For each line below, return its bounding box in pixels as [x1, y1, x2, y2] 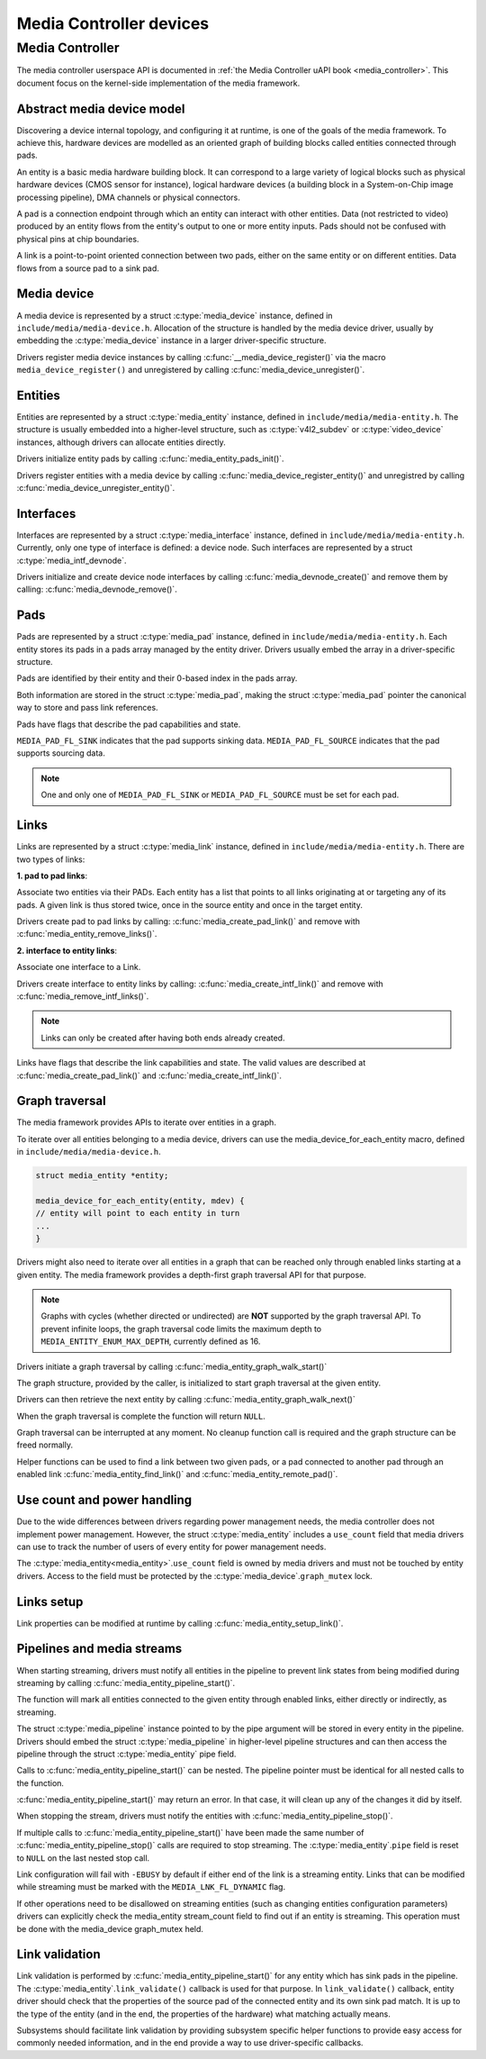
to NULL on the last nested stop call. [16, 1852, 150, 1864]
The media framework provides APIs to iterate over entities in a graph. [16, 1117, 276, 1128]
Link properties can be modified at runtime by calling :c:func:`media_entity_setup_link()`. [16, 1618, 344, 1628]
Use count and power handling [16, 1492, 193, 1508]
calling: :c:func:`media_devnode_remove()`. [16, 584, 177, 594]
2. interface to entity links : [16, 945, 117, 956]
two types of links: [16, 854, 85, 865]
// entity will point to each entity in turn [35, 1208, 240, 1219]
